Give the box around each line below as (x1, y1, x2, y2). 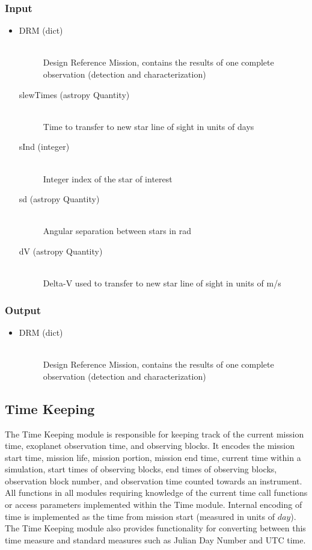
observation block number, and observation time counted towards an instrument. (5, 474, 302, 487)
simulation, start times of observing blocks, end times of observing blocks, (5, 463, 277, 475)
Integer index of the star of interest (43, 172, 173, 185)
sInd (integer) (19, 140, 70, 153)
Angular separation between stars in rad (43, 224, 191, 237)
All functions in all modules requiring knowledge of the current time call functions (5, 486, 308, 499)
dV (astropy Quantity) (19, 244, 103, 257)
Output (5, 302, 41, 317)
